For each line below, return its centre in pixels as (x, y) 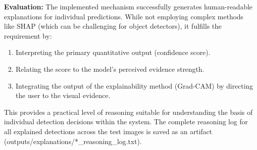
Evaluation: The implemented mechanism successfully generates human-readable (128, 6)
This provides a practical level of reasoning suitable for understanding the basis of (128, 112)
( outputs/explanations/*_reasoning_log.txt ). (73, 141)
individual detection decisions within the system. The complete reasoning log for (126, 122)
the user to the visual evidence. (63, 95)
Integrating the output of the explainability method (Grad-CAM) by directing (134, 85)
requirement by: (28, 35)
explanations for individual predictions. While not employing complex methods (124, 16)
